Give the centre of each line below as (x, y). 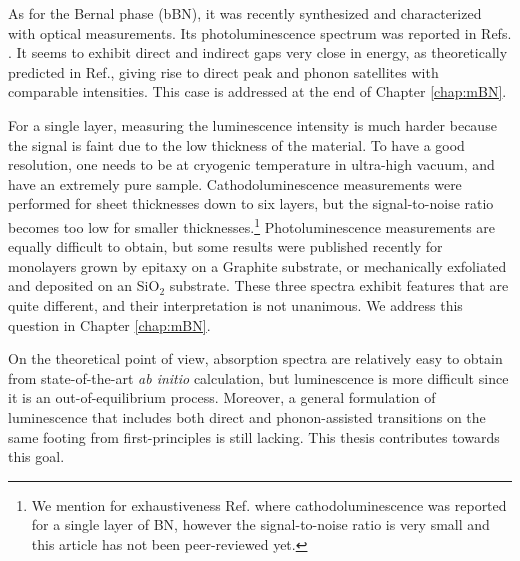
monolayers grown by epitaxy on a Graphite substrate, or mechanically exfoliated (257, 265)
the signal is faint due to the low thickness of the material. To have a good (236, 144)
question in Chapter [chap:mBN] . (109, 324)
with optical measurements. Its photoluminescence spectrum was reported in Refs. (260, 32)
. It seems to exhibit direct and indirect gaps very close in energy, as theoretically (258, 52)
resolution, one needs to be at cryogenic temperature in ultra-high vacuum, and (251, 164)
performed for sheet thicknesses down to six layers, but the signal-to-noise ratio (251, 203)
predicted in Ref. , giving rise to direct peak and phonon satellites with (223, 71)
